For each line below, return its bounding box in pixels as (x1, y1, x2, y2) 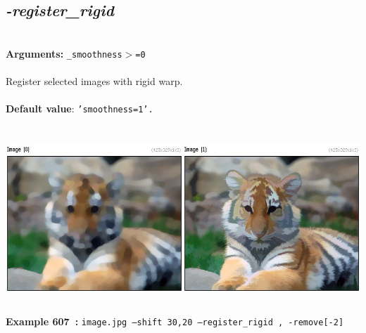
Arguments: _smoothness (6, 46, 122, 60)
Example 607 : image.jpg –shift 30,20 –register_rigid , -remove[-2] (6, 314, 344, 329)
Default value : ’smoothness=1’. (6, 101, 153, 116)
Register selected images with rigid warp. (6, 74, 183, 89)
